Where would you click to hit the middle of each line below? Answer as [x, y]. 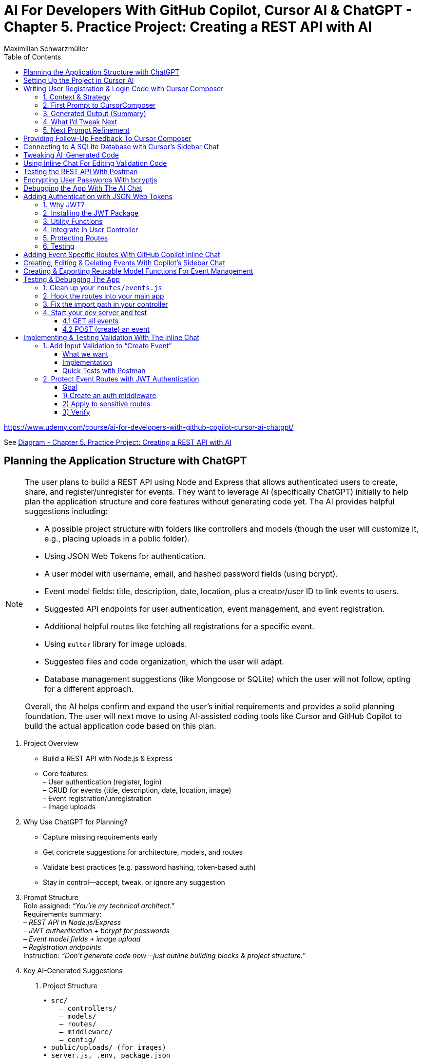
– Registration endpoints [62, 947]
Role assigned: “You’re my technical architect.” [99, 905]
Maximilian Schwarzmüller [46, 48]
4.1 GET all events [91, 321]
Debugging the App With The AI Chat [83, 188]
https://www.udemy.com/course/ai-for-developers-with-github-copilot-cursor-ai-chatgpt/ [149, 427]
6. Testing [59, 246]
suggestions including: [66, 511]
